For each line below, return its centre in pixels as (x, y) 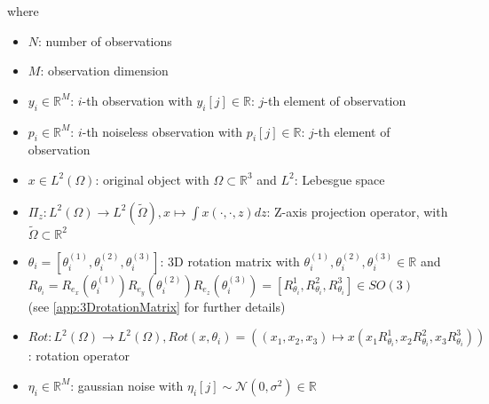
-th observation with (137, 100)
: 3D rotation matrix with (230, 261)
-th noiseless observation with (162, 131)
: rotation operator (79, 356)
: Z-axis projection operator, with (357, 211)
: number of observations (105, 40)
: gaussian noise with (127, 385)
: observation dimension (104, 71)
